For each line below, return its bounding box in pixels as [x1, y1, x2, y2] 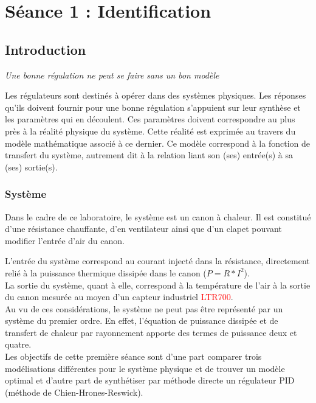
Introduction [5, 40, 86, 58]
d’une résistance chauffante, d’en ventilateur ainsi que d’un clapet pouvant [5, 222, 282, 235]
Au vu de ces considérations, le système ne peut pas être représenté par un [5, 302, 283, 315]
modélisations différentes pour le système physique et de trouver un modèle [5, 362, 285, 374]
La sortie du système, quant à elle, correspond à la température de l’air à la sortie [5, 278, 311, 291]
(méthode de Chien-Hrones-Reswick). [5, 385, 143, 398]
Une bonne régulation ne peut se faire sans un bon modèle [5, 68, 219, 81]
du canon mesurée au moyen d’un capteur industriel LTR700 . [5, 290, 233, 303]
